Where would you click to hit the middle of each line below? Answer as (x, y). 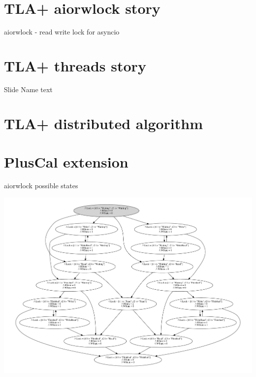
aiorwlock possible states (41, 185)
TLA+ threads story (75, 65)
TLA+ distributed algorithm (104, 123)
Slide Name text (28, 89)
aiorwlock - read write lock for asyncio (62, 32)
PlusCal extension (66, 162)
